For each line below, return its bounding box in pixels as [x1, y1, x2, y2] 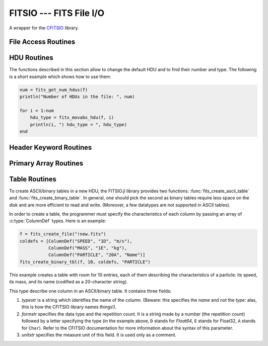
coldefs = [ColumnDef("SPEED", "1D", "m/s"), [19, 238, 133, 244]
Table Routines [9, 174, 57, 183]
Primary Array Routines [9, 159, 84, 168]
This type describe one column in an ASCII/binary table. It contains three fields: [9, 288, 172, 294]
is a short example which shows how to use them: [9, 74, 111, 80]
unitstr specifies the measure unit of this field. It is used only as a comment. [21, 332, 177, 338]
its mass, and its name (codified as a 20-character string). [9, 279, 128, 285]
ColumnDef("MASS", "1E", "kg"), [48, 245, 128, 251]
